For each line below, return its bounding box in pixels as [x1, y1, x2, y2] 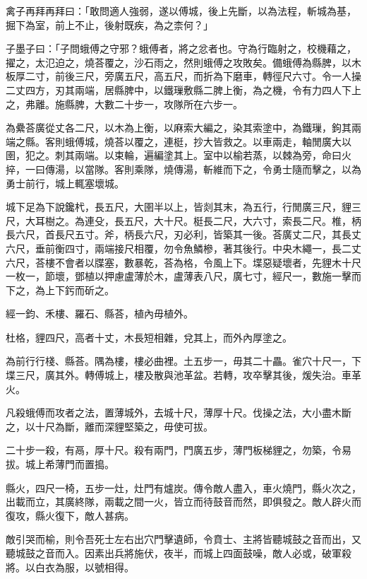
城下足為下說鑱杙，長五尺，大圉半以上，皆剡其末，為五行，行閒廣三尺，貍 [6, 199, 351, 214]
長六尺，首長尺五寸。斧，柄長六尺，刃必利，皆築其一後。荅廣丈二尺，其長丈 [6, 227, 361, 242]
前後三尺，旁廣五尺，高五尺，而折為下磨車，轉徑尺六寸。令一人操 [54, 69, 361, 83]
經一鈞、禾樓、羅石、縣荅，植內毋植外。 [6, 306, 193, 321]
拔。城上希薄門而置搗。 [6, 457, 114, 472]
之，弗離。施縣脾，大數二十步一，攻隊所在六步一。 [6, 96, 243, 111]
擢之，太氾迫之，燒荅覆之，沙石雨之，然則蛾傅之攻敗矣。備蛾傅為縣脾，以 [6, 54, 351, 69]
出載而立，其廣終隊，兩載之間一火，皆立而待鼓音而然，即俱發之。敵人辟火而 [6, 494, 361, 509]
